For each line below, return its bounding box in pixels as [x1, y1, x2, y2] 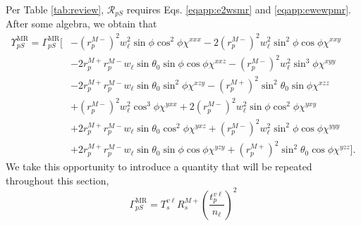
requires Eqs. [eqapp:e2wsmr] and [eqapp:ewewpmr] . [126, 2, 351, 16]
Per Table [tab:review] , [6, 2, 104, 16]
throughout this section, [6, 172, 109, 187]
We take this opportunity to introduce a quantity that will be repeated [6, 159, 312, 174]
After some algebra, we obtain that [6, 16, 157, 31]
